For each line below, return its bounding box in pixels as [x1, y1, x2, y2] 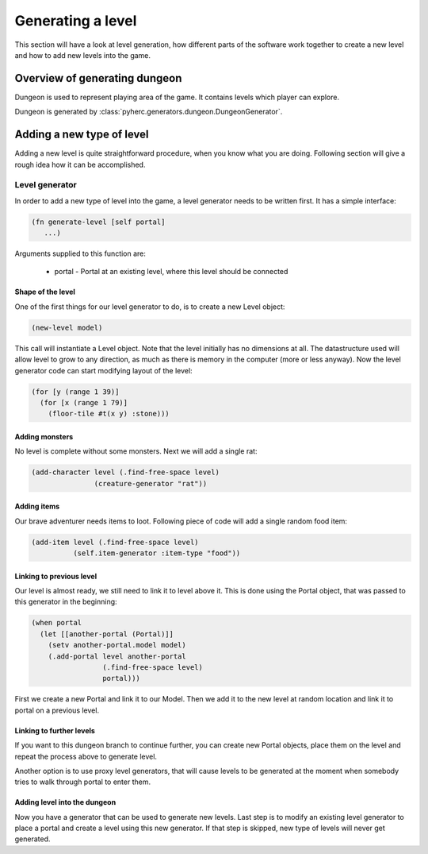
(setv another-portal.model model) [48, 640, 186, 650]
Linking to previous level [14, 571, 97, 581]
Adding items [14, 501, 60, 512]
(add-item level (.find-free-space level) [31, 537, 199, 547]
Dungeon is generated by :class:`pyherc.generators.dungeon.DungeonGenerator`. [14, 107, 283, 117]
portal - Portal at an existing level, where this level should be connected [54, 267, 289, 276]
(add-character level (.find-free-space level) [31, 468, 220, 477]
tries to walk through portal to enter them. [14, 777, 151, 786]
